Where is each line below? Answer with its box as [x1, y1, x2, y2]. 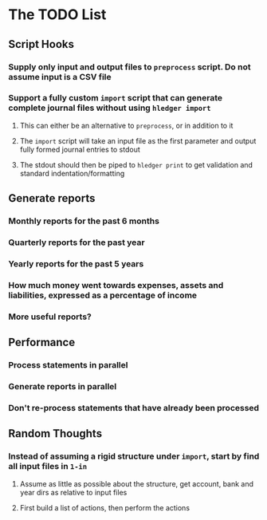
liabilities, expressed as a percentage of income [8, 290, 198, 301]
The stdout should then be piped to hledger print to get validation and [19, 160, 253, 169]
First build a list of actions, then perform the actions [19, 502, 190, 512]
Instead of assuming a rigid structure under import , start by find [8, 451, 260, 462]
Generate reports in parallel [8, 381, 117, 392]
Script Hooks [8, 37, 74, 51]
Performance [8, 336, 76, 349]
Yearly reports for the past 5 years [8, 258, 144, 269]
